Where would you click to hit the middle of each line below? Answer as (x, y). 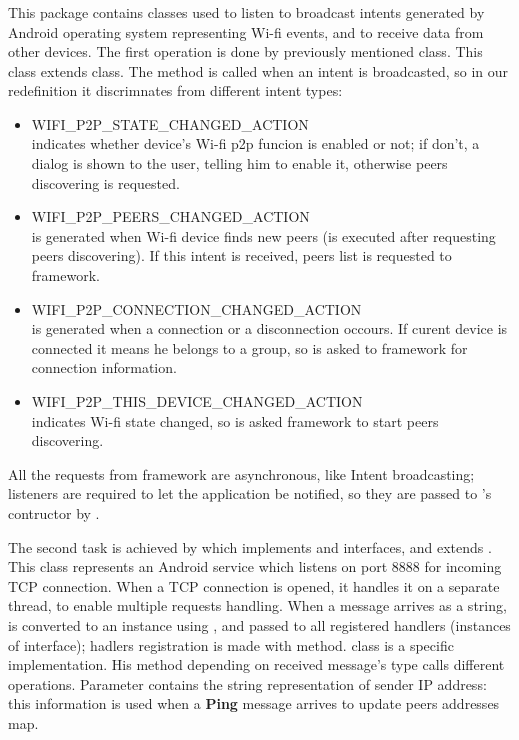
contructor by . (54, 512)
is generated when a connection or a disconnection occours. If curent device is (269, 328)
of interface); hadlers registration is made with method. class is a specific (231, 644)
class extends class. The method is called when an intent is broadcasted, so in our (258, 70)
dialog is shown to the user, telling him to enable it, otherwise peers (239, 163)
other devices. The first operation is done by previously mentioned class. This (245, 51)
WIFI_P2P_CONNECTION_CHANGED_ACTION (196, 308)
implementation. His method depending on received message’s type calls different (256, 664)
